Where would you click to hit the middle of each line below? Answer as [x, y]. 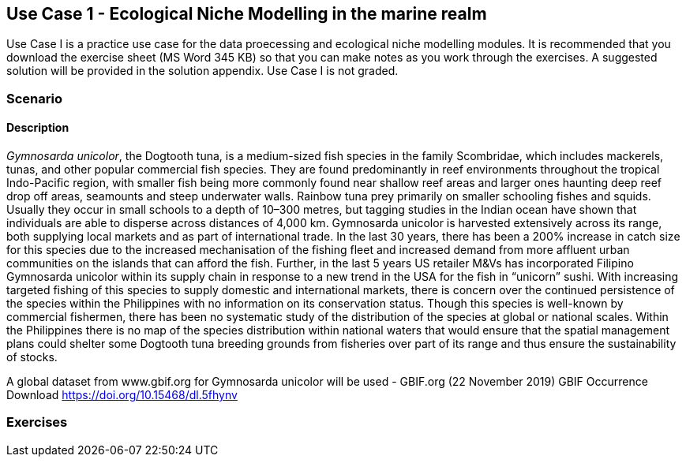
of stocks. [32, 357]
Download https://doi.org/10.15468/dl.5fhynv [122, 395]
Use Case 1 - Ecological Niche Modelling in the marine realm [247, 14]
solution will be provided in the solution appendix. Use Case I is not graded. [202, 71]
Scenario [34, 98]
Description [38, 128]
